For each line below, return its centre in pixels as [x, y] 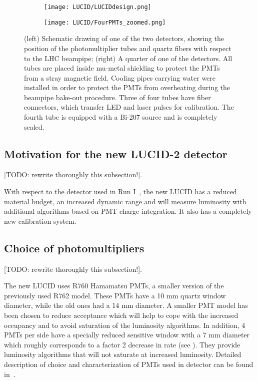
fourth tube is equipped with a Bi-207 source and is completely [121, 117]
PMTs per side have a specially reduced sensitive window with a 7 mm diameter [127, 335]
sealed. [34, 126]
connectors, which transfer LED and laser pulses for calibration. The [129, 107]
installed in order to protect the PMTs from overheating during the [127, 87]
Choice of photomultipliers [74, 248]
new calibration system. [40, 221]
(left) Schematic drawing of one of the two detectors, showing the [124, 38]
